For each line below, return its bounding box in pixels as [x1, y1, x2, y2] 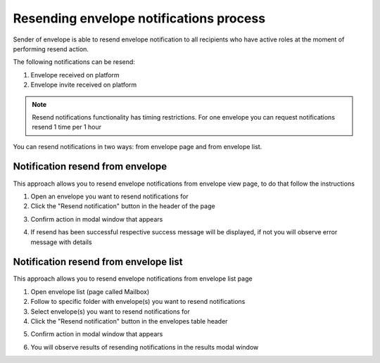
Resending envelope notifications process [13, 11, 266, 26]
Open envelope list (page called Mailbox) [30, 287, 150, 295]
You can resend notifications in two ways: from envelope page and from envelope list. [13, 142, 262, 151]
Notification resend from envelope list [13, 256, 183, 268]
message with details [30, 238, 92, 246]
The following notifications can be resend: [13, 58, 135, 66]
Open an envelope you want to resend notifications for [30, 192, 189, 200]
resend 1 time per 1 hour [32, 123, 102, 132]
